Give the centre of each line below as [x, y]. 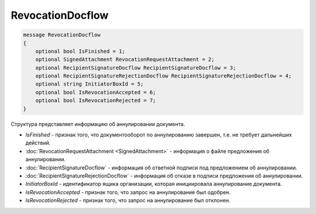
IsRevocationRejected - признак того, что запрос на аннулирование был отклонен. [128, 201]
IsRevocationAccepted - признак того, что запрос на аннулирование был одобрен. [128, 192]
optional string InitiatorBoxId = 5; [90, 84]
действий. [38, 143]
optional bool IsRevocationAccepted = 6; [96, 92]
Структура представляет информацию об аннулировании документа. [98, 124]
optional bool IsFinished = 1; [80, 51]
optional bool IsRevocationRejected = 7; [96, 101]
